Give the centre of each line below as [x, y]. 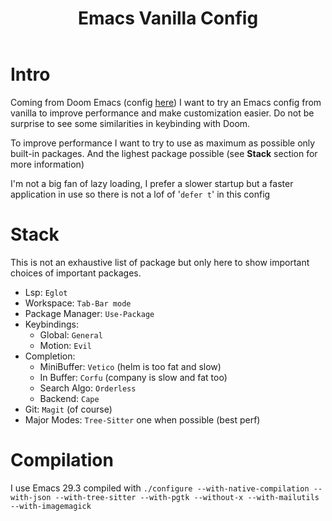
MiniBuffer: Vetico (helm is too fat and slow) [130, 366]
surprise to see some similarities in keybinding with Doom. [130, 123]
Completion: [50, 356]
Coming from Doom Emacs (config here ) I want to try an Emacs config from [166, 102]
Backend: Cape [69, 398]
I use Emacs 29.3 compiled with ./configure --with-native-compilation [160, 488]
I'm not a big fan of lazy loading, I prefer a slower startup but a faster [152, 183]
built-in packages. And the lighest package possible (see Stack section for [164, 153]
